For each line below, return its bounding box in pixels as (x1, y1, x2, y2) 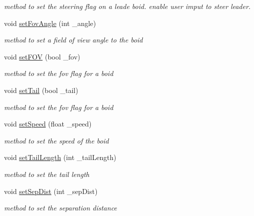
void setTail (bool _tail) (4, 84, 78, 95)
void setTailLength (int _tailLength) (4, 152, 116, 162)
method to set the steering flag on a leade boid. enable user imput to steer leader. (4, 1, 251, 11)
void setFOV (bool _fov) (4, 51, 80, 61)
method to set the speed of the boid (4, 135, 109, 145)
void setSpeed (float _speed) (4, 118, 92, 129)
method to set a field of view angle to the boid (4, 34, 143, 45)
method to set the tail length (4, 168, 90, 179)
